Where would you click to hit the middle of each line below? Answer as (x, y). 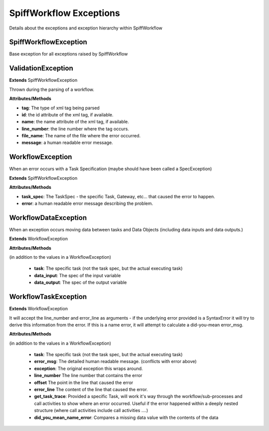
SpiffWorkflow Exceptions (65, 13)
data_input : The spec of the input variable (77, 275)
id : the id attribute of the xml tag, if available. (68, 114)
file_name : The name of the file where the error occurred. (81, 136)
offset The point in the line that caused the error (84, 383)
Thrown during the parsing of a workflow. (52, 89)
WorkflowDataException (48, 217)
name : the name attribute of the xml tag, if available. (75, 122)
